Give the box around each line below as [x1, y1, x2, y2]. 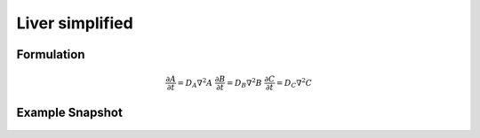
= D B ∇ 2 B [227, 76, 262, 90]
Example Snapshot [16, 104, 124, 119]
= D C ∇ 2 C [276, 76, 313, 90]
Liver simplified [16, 13, 133, 33]
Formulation [16, 47, 85, 62]
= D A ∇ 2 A [177, 76, 213, 90]
